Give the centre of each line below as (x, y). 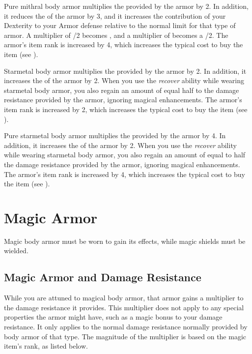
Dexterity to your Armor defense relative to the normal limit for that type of (120, 25)
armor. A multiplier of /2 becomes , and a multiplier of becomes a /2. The (116, 35)
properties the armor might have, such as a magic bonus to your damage (113, 317)
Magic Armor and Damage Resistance (103, 277)
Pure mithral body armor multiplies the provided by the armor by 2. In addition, (126, 6)
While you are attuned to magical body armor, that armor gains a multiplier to (124, 298)
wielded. (16, 251)
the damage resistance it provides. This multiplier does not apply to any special (124, 307)
